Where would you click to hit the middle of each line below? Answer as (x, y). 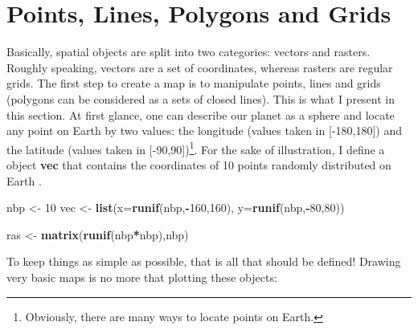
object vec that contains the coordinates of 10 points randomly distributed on (199, 164)
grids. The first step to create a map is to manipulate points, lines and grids (194, 83)
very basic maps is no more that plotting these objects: (142, 277)
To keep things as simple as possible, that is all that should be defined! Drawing (204, 261)
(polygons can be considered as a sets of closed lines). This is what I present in (201, 98)
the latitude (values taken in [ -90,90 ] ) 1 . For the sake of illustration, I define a (196, 148)
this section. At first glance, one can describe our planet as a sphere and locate (201, 114)
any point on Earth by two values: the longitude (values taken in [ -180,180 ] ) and (205, 130)
